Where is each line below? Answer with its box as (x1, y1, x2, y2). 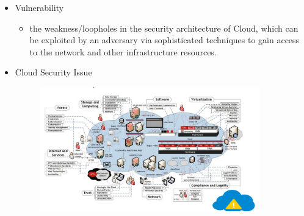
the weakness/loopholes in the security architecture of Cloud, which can (29, 21, 299, 34)
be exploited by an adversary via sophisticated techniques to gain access (29, 33, 300, 46)
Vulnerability (15, 1, 64, 13)
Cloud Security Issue (15, 66, 92, 78)
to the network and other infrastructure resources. (29, 45, 217, 58)
